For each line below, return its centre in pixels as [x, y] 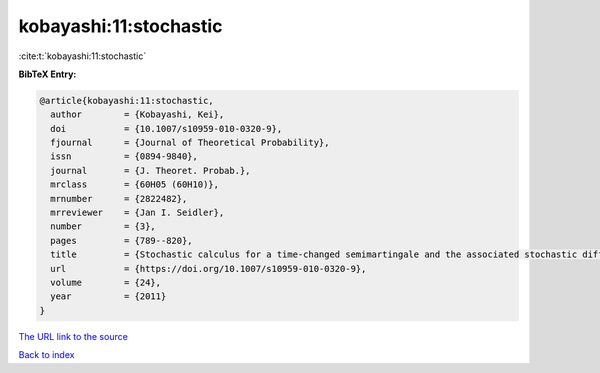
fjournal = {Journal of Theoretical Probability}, [190, 143]
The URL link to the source [73, 336]
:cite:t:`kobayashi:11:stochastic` [82, 56]
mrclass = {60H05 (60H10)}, [135, 184]
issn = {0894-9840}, [124, 156]
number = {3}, [103, 226]
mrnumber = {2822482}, [119, 198]
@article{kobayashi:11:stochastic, [126, 100]
